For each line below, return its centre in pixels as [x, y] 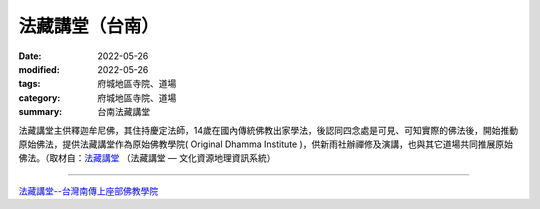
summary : [40, 112]
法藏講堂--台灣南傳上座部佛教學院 [88, 191]
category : [39, 97]
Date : [30, 56]
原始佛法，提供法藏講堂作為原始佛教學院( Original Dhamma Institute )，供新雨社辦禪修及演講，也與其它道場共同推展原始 [266, 144]
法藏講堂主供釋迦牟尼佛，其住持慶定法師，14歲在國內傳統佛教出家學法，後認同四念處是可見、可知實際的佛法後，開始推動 [268, 130]
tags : [29, 84]
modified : [39, 69]
